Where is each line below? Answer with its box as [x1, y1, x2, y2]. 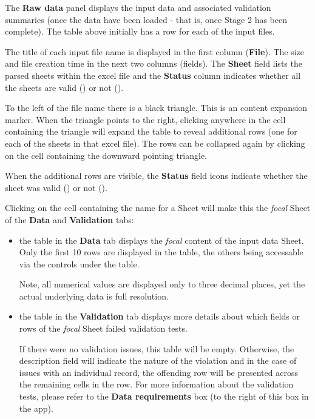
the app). [19, 401, 53, 414]
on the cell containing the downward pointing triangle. [5, 149, 208, 161]
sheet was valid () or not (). [5, 181, 107, 193]
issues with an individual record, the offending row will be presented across [19, 366, 298, 378]
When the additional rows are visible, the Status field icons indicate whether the [5, 169, 308, 182]
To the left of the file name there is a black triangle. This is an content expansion [5, 101, 308, 114]
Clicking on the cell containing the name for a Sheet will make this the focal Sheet [5, 201, 311, 214]
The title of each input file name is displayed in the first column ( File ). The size [5, 45, 305, 58]
